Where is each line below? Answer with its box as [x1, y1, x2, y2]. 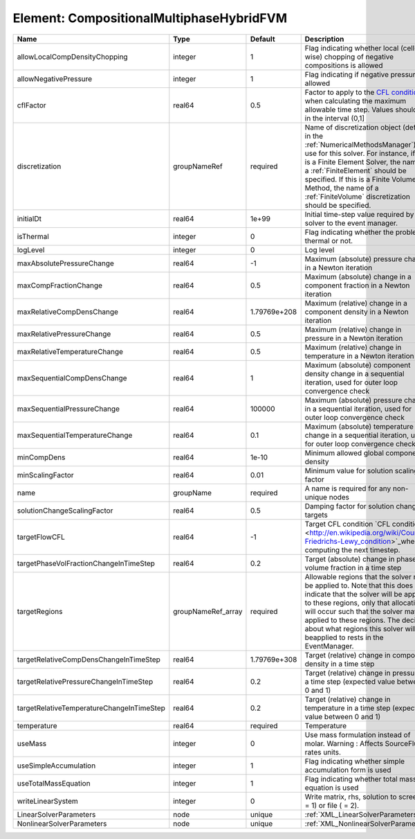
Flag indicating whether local [304, 43, 399, 53]
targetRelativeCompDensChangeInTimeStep [17, 655, 160, 664]
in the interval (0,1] [304, 113, 365, 123]
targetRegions [17, 606, 63, 616]
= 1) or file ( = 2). [304, 800, 360, 810]
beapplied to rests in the [304, 633, 384, 642]
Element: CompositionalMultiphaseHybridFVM [12, 10, 288, 26]
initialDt [17, 213, 41, 223]
